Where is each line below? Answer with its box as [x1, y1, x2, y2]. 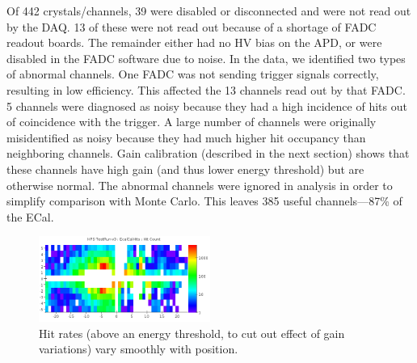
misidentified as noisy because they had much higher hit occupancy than [6, 129, 366, 146]
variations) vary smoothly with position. [39, 340, 238, 357]
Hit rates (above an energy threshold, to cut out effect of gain [39, 324, 345, 341]
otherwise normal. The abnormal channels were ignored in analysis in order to [6, 176, 393, 193]
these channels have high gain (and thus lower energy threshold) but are [6, 160, 364, 177]
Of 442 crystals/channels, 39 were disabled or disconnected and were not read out [6, 2, 411, 19]
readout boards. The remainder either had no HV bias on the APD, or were [6, 34, 382, 51]
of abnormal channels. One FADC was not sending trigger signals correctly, [6, 65, 379, 82]
